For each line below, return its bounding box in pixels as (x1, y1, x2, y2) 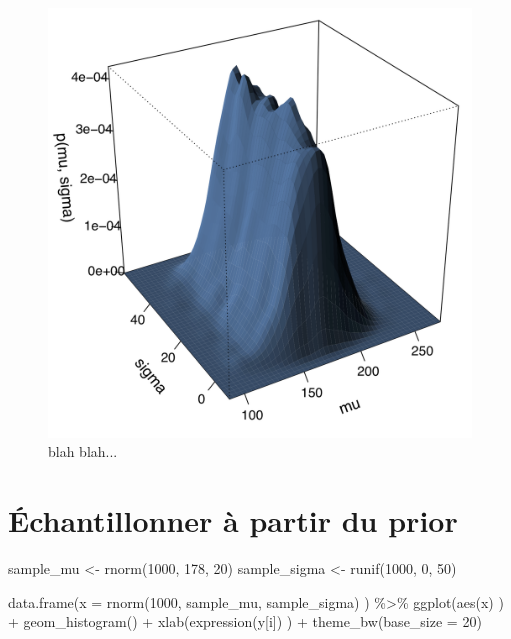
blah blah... (48, 441, 118, 462)
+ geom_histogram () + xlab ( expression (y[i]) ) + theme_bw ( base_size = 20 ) (8, 611, 482, 632)
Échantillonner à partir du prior (8, 500, 458, 541)
